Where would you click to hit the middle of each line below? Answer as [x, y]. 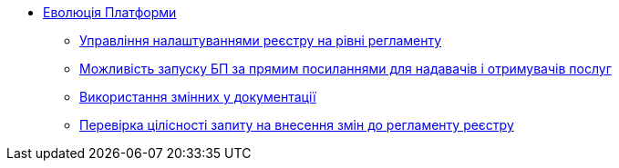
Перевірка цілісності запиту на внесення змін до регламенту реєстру [297, 125]
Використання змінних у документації [198, 97]
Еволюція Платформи [110, 12]
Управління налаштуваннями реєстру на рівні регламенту [261, 40]
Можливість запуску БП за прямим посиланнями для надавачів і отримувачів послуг [346, 69]
